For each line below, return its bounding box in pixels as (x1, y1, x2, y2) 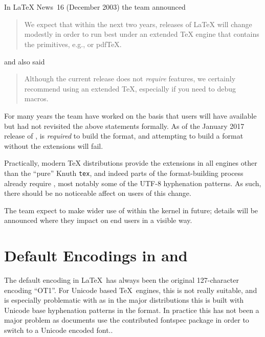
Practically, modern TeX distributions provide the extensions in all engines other (4, 158, 257, 168)
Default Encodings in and (4, 245, 188, 266)
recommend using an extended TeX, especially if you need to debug (24, 83, 236, 94)
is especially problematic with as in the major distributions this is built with (4, 295, 244, 305)
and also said (4, 56, 45, 66)
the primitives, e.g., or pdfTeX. (24, 38, 122, 49)
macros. (24, 93, 49, 104)
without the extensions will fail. (4, 140, 103, 151)
